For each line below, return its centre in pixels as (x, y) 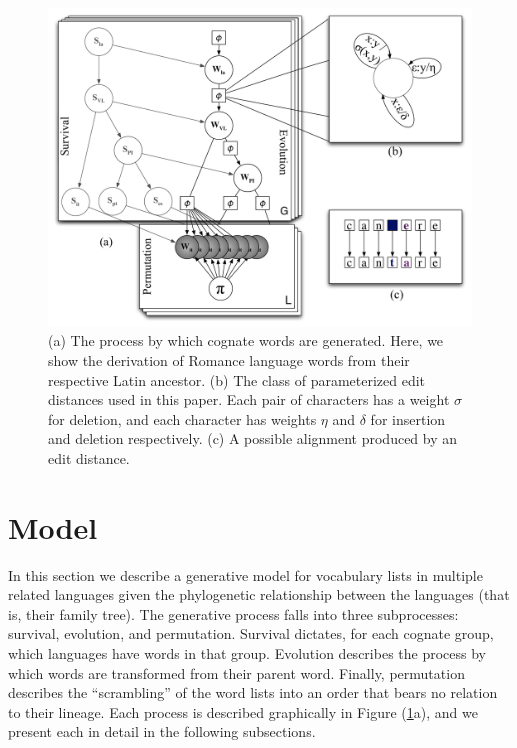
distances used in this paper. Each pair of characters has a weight (249, 399)
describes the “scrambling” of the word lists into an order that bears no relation (253, 692)
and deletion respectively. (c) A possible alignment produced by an (253, 438)
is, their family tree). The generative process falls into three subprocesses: (233, 613)
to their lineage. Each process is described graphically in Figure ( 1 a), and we (243, 711)
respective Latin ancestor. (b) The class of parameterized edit (237, 379)
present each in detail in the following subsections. (162, 731)
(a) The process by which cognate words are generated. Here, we (246, 340)
